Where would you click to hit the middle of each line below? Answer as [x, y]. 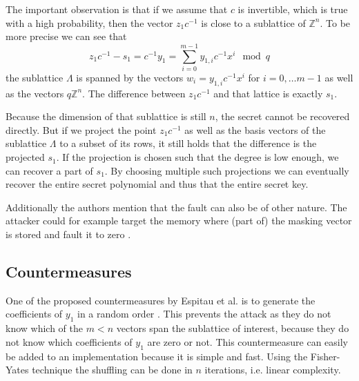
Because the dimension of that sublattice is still [106, 116]
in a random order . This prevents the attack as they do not [204, 314]
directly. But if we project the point [81, 129]
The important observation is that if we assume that [117, 9]
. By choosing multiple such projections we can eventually [227, 170]
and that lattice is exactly [268, 93]
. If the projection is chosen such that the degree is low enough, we [197, 157]
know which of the [44, 328]
